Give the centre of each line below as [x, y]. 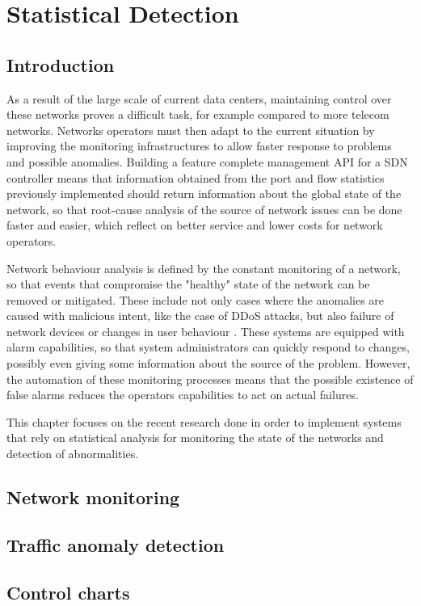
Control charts [68, 592]
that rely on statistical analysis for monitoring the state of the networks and [195, 438]
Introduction [61, 64]
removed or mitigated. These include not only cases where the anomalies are [196, 299]
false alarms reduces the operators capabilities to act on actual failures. [183, 395]
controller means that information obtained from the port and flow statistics [196, 177]
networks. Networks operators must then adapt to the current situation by [191, 130]
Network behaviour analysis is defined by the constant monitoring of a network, [204, 268]
